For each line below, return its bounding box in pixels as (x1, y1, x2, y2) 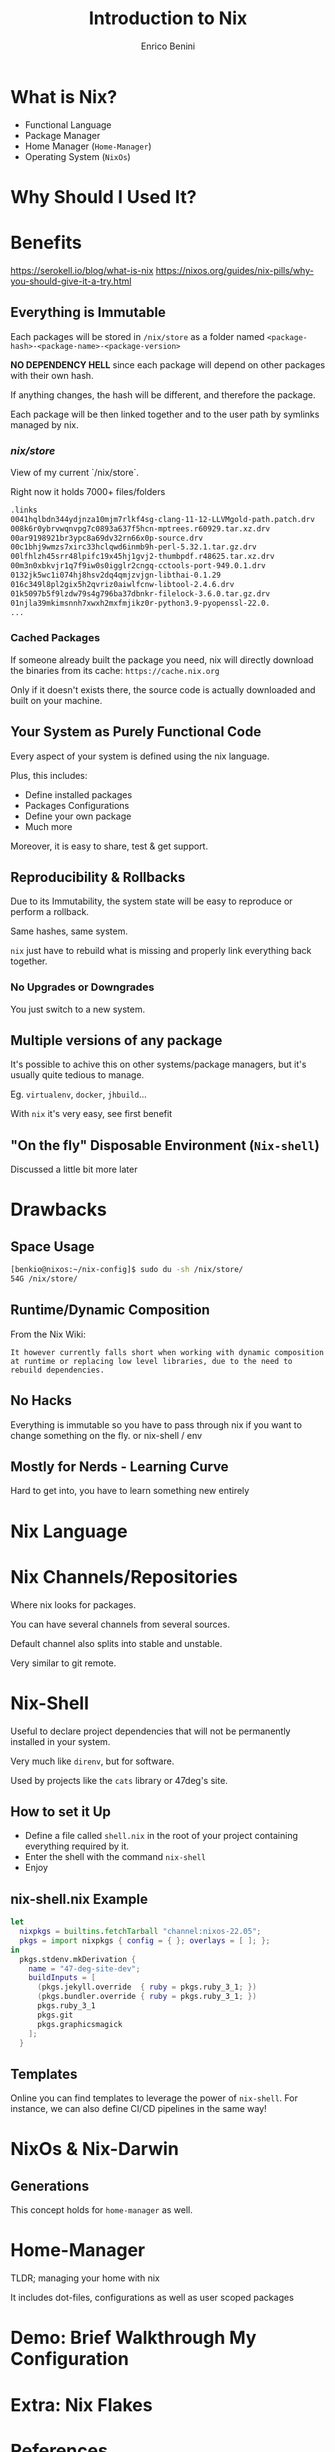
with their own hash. (10, 369, 94, 381)
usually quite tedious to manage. (10, 1069, 145, 1081)
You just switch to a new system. (10, 1003, 146, 1015)
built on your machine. (10, 694, 103, 706)
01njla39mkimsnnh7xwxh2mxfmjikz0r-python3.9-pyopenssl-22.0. (10, 598, 271, 608)
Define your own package (24, 810, 132, 822)
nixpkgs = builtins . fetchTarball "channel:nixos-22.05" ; (19, 1927, 262, 1937)
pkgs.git (36, 2010, 74, 2020)
